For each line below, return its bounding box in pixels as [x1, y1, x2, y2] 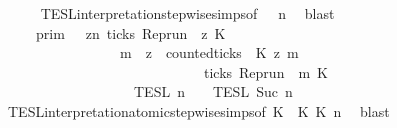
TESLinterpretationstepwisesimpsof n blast [40, 3, 335, 23]
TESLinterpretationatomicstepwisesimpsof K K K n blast [7, 100, 390, 121]
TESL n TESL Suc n [133, 81, 293, 102]
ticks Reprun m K [203, 61, 328, 82]
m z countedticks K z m [119, 42, 299, 63]
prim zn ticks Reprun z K [35, 22, 226, 43]
